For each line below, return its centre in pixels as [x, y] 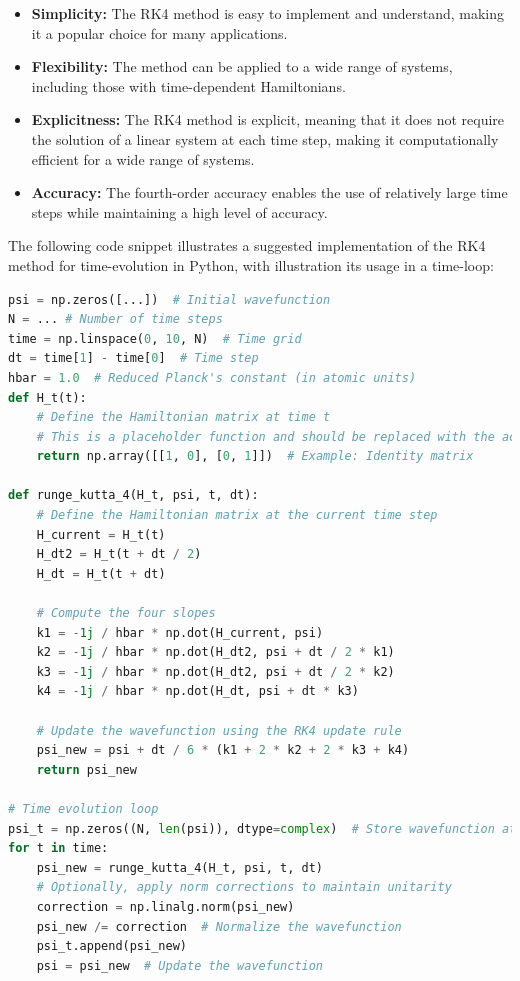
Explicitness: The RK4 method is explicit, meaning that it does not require [268, 119]
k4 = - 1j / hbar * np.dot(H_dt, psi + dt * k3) [197, 691]
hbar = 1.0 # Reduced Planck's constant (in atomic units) [212, 377]
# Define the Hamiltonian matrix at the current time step [237, 515]
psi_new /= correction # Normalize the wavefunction [219, 926]
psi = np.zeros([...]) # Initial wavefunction [169, 299]
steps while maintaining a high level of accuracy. [179, 211]
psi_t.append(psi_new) [111, 946]
